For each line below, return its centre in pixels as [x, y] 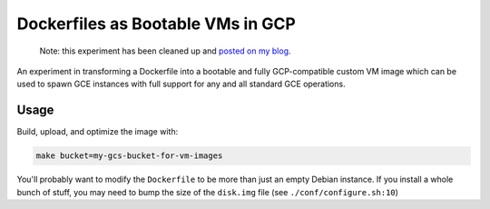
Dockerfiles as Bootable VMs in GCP [157, 24]
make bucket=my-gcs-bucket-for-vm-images [129, 156]
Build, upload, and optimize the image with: [98, 132]
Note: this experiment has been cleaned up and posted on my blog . [165, 51]
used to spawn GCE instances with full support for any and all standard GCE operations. [181, 84]
